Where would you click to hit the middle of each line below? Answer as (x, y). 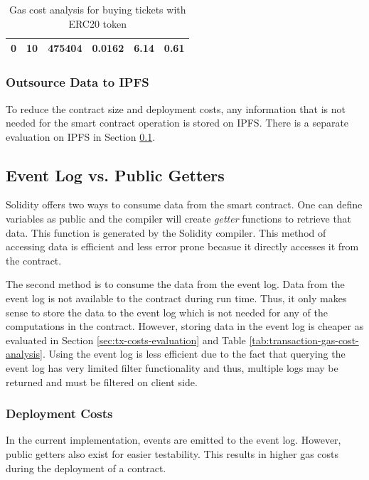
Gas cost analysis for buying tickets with (97, 9)
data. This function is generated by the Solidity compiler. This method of (166, 232)
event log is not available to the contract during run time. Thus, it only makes (176, 298)
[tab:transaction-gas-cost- (304, 340)
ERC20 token (98, 23)
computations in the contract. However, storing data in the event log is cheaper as (185, 326)
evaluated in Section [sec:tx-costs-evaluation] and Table (126, 340)
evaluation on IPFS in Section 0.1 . (81, 136)
